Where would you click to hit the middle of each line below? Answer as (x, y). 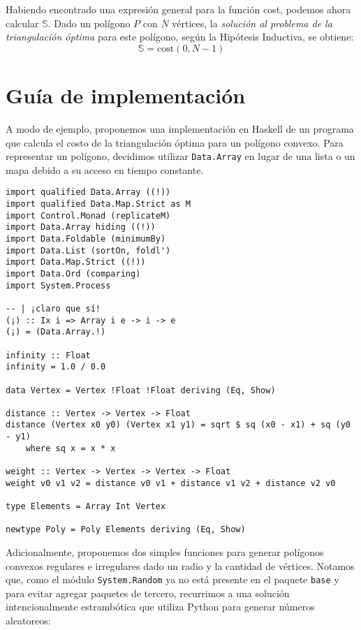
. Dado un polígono (89, 23)
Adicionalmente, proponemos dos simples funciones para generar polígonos (165, 552)
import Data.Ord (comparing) (73, 273)
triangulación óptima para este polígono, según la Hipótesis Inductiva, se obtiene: (180, 37)
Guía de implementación (126, 95)
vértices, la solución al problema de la (252, 23)
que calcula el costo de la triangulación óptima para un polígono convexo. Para (175, 142)
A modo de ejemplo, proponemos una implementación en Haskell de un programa (180, 128)
